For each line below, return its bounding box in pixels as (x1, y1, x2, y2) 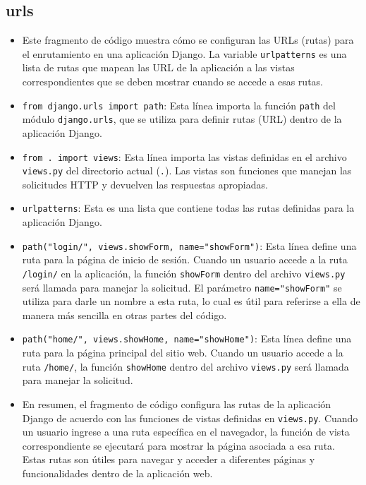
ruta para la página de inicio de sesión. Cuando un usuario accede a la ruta (22, 252, 348, 267)
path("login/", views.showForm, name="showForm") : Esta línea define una (22, 238, 357, 253)
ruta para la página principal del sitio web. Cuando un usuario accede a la (22, 345, 343, 360)
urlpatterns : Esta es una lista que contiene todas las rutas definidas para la (22, 200, 355, 215)
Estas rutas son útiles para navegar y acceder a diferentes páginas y (22, 452, 315, 467)
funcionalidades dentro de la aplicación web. (22, 465, 213, 480)
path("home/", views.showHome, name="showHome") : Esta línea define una (22, 331, 352, 346)
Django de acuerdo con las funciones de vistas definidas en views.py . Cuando (22, 410, 358, 425)
